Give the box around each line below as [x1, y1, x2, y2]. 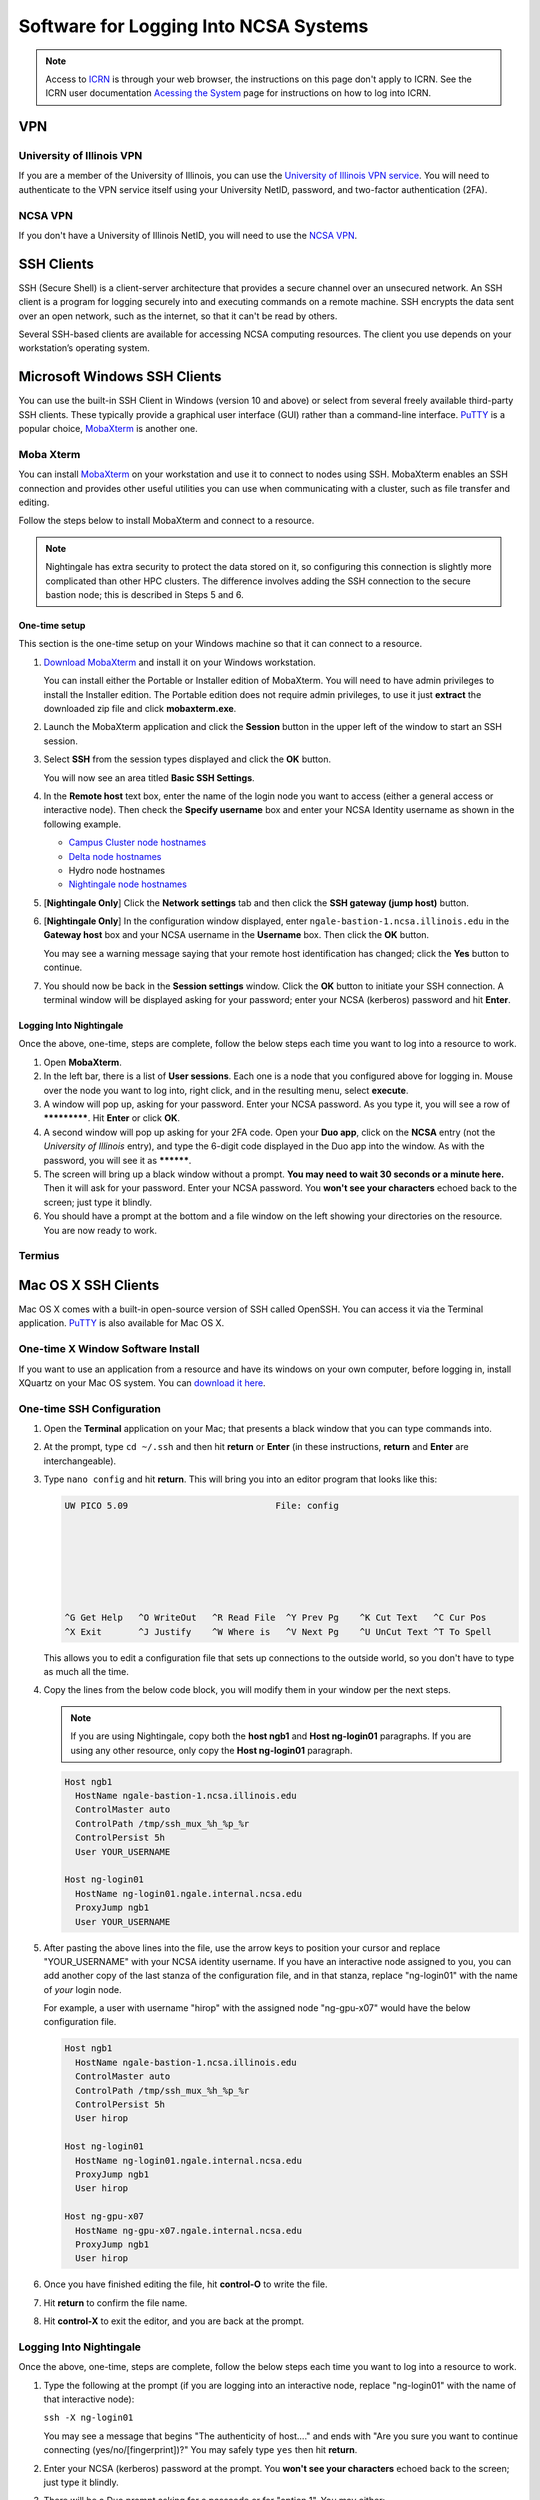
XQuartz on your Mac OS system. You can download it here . [18, 1376, 266, 1389]
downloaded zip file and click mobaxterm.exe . [43, 703, 237, 714]
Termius [18, 1249, 60, 1263]
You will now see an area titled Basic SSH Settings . [43, 771, 255, 784]
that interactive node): [43, 2393, 135, 2405]
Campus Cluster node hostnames [68, 836, 207, 849]
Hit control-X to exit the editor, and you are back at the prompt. [43, 2315, 305, 2327]
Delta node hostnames [68, 850, 162, 862]
